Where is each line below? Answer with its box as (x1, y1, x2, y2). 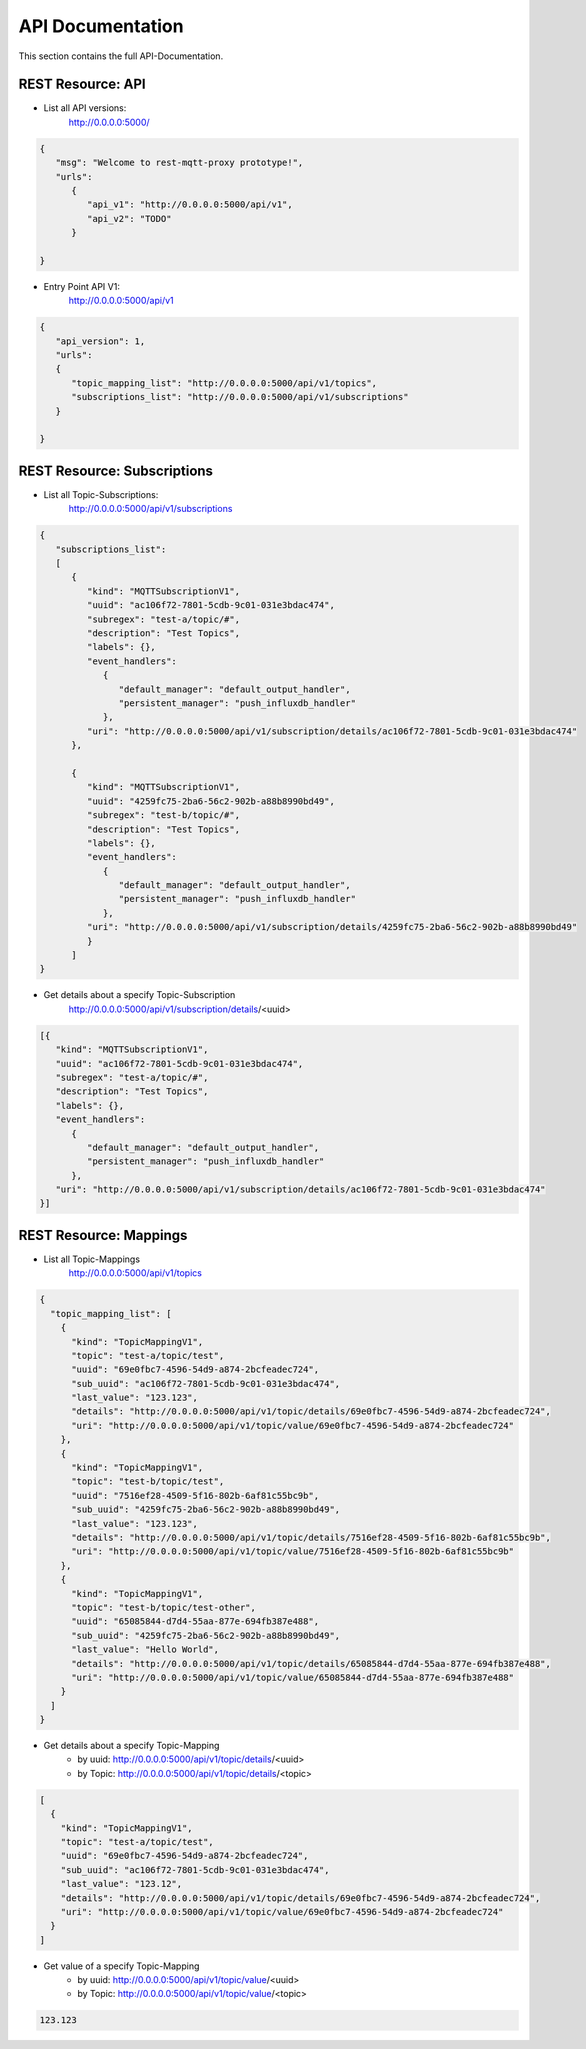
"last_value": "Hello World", (71, 1644, 220, 1655)
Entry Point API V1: (43, 280, 120, 292)
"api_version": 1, (55, 335, 146, 347)
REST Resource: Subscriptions (18, 462, 214, 479)
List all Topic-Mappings (43, 1253, 140, 1265)
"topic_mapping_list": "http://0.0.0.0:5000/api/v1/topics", (71, 377, 378, 389)
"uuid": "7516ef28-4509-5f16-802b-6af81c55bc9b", (71, 1490, 320, 1501)
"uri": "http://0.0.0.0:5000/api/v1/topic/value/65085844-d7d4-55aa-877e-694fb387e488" (71, 1671, 515, 1683)
